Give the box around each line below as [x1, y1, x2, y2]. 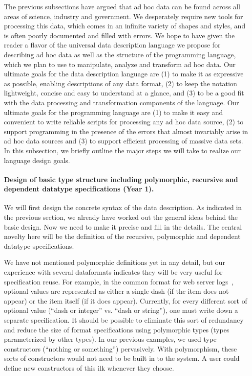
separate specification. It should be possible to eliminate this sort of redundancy [4, 315, 244, 325]
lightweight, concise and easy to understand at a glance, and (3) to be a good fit [4, 88, 244, 98]
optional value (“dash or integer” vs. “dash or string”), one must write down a [4, 305, 238, 315]
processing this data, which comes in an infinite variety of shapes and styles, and [4, 21, 246, 31]
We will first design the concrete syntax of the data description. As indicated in [4, 202, 242, 212]
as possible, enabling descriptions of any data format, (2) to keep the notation [4, 78, 237, 88]
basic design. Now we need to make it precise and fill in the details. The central [4, 221, 242, 232]
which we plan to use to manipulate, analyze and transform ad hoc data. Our [4, 59, 236, 69]
